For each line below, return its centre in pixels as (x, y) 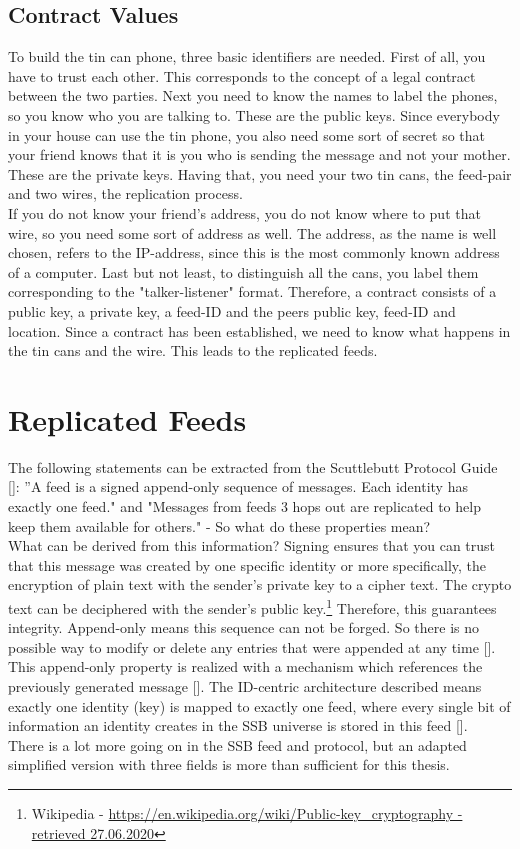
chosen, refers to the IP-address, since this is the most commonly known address (254, 252)
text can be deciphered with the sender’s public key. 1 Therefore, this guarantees (252, 606)
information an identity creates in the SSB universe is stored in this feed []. (238, 725)
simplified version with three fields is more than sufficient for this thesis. (229, 764)
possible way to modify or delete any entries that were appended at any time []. (252, 646)
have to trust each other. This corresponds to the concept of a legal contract (242, 75)
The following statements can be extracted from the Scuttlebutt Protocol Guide (253, 466)
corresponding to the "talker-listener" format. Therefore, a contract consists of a (252, 291)
